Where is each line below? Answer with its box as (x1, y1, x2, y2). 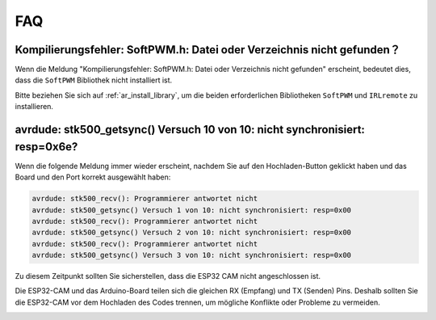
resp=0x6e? (15, 140, 78, 154)
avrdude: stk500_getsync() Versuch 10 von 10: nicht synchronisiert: (15, 123, 365, 137)
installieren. (15, 102, 54, 112)
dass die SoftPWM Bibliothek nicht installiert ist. (15, 75, 173, 85)
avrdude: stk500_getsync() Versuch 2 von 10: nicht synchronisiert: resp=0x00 (31, 228, 351, 238)
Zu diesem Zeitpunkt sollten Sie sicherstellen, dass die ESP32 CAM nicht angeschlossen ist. (15, 272, 321, 281)
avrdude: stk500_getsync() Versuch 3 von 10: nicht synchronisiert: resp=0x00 (31, 251, 351, 260)
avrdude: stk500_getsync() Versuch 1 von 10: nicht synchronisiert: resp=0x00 (31, 205, 351, 214)
